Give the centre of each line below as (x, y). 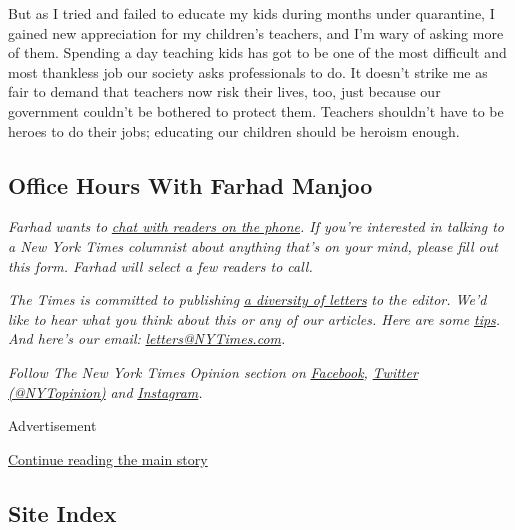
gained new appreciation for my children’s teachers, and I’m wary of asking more (256, 32)
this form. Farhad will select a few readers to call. (160, 265)
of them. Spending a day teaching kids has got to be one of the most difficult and (257, 52)
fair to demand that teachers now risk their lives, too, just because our (224, 91)
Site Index (62, 512)
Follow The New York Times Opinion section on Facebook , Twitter (213, 371)
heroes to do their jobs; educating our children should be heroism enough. (234, 130)
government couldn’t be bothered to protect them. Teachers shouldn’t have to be (256, 110)
